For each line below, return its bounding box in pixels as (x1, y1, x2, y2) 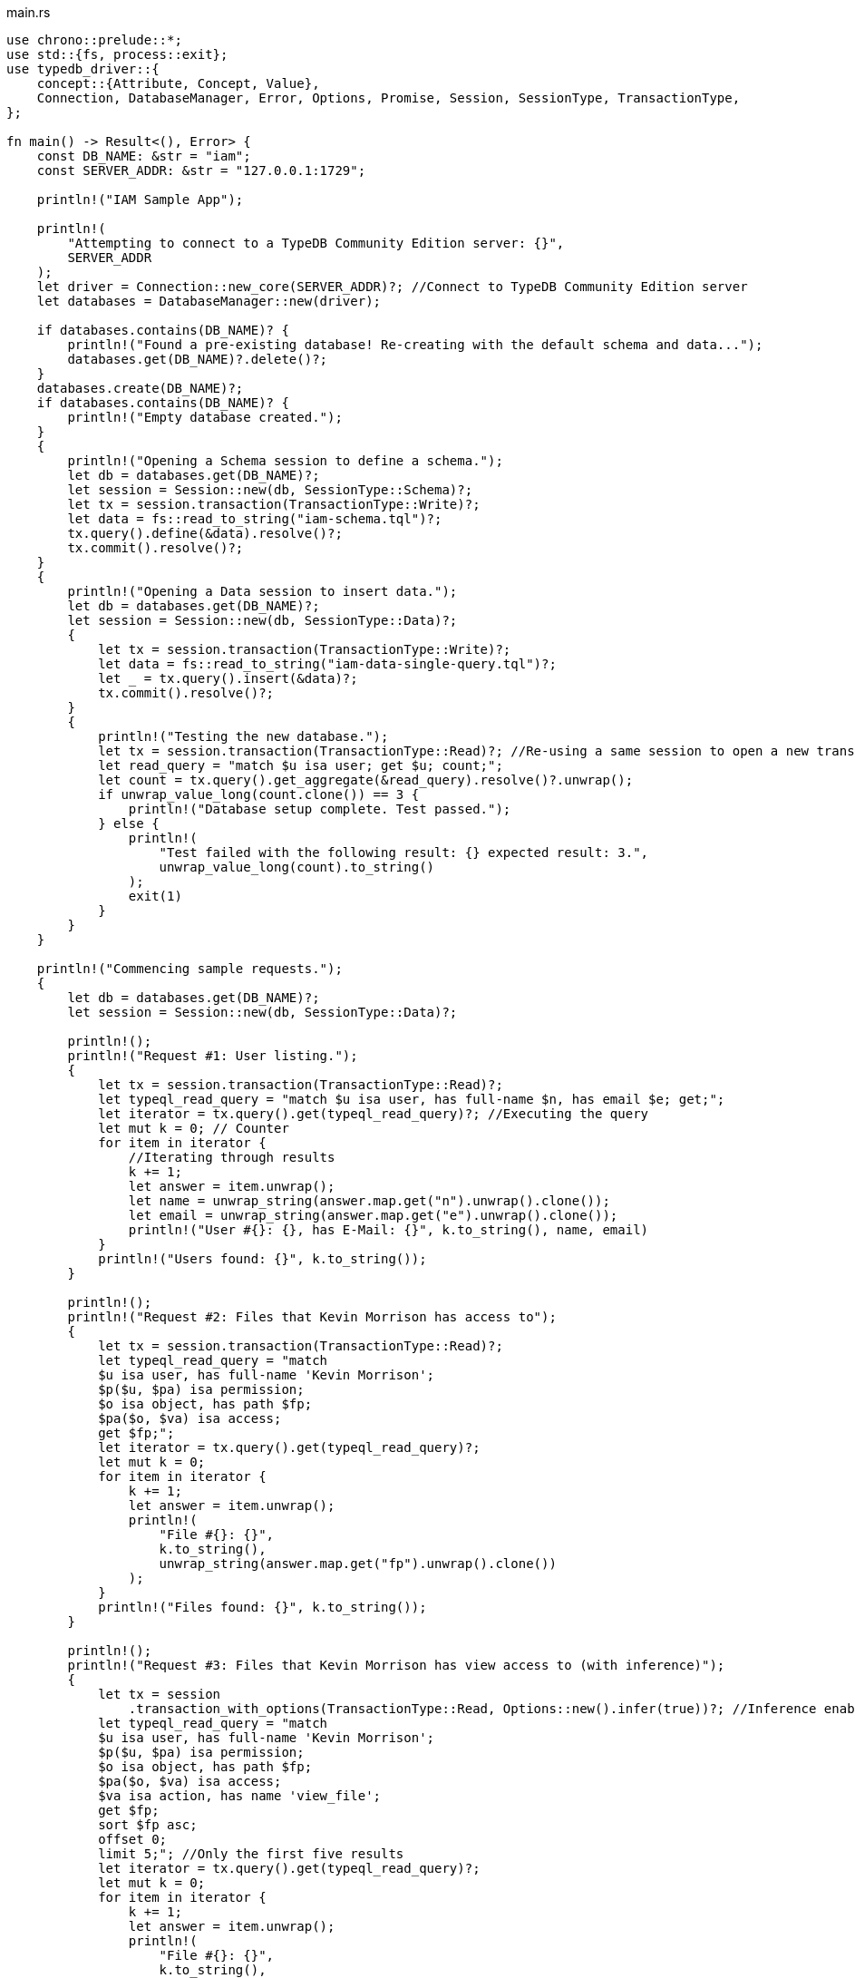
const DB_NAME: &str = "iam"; (36, 149, 251, 163)
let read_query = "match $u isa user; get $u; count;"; (98, 758, 503, 773)
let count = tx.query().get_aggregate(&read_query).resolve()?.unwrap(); (98, 773, 634, 787)
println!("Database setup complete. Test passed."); (128, 802, 511, 816)
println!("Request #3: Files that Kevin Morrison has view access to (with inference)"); (67, 1658, 725, 1672)
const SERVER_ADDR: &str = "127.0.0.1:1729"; (36, 163, 366, 178)
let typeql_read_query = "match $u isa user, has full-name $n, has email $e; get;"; (98, 1092, 725, 1106)
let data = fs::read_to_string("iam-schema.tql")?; (67, 512, 442, 526)
